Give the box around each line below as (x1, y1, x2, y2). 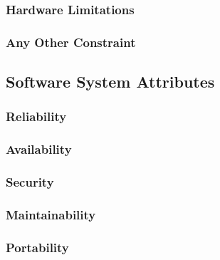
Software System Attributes (6, 71, 215, 93)
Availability (6, 140, 72, 158)
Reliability (6, 108, 67, 125)
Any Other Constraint (6, 33, 136, 51)
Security (6, 173, 54, 191)
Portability (6, 238, 69, 256)
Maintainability (6, 205, 96, 223)
